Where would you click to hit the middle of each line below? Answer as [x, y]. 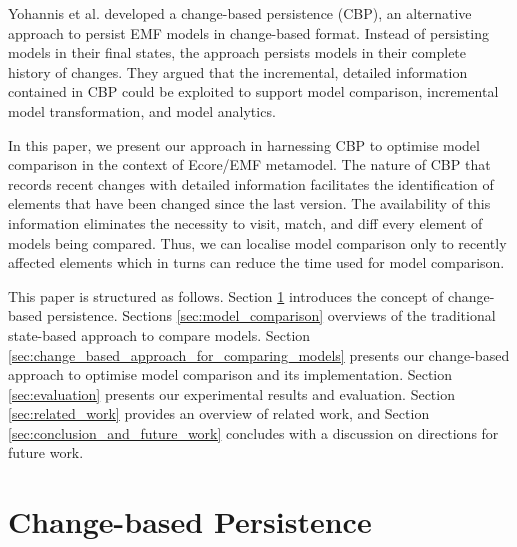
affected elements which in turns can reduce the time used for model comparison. [256, 262]
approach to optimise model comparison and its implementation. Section [230, 374]
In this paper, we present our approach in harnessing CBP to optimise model [244, 144]
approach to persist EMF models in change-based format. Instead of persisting [248, 32]
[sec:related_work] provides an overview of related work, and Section [219, 413]
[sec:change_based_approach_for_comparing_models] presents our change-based [259, 354]
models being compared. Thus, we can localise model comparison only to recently [257, 242]
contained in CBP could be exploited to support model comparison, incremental [253, 91]
